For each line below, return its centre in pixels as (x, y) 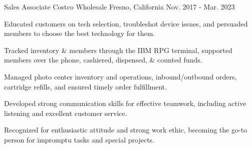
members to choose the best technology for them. (80, 33)
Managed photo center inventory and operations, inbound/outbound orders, (120, 76)
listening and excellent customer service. (66, 113)
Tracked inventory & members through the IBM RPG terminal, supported (118, 50)
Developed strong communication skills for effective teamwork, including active (125, 103)
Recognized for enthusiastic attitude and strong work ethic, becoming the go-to (126, 130)
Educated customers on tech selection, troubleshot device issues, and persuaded (126, 23)
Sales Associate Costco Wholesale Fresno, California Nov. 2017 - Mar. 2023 (119, 6)
